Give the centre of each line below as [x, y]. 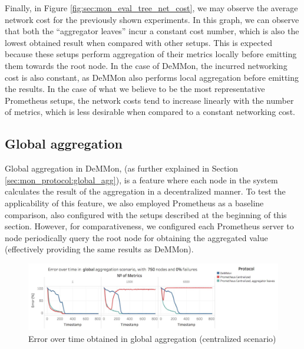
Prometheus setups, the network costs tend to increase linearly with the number [149, 100]
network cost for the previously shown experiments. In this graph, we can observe [152, 19]
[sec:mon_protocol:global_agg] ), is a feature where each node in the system [141, 180]
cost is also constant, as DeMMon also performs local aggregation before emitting [152, 77]
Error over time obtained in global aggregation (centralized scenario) [152, 338]
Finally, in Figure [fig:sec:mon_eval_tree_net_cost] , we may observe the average [151, 8]
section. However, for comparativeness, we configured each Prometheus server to [149, 226]
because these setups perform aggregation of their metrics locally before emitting [151, 54]
